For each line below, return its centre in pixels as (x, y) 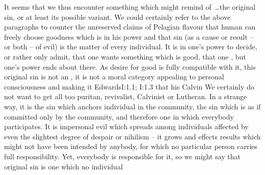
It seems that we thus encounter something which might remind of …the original (130, 7)
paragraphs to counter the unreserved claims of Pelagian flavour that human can (130, 27)
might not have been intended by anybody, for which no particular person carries (131, 146)
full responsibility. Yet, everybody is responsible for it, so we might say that (122, 156)
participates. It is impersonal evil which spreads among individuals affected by (126, 126)
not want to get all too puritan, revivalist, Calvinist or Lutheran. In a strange (126, 96)
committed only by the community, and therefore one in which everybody (119, 116)
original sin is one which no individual (63, 166)
